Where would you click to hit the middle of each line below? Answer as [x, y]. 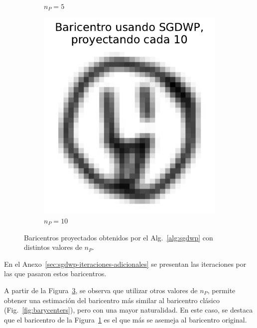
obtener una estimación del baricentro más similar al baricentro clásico [112, 300]
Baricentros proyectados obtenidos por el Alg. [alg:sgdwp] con [119, 237]
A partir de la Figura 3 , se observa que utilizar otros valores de [101, 290]
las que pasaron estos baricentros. [55, 273]
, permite [221, 290]
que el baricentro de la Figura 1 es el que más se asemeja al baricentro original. [126, 319]
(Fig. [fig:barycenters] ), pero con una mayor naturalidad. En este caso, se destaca [128, 310]
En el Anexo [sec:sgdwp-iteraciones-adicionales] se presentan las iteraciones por [125, 264]
